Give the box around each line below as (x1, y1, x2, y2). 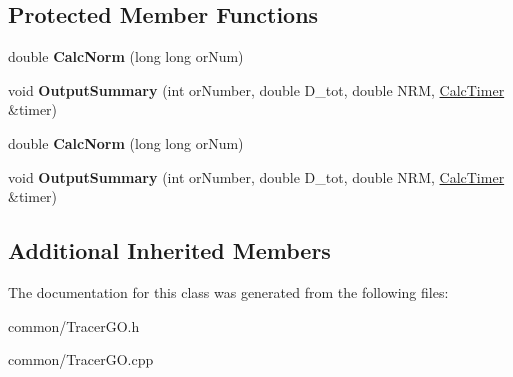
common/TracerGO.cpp (8, 349, 154, 370)
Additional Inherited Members (8, 235, 331, 266)
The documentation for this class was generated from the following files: (8, 281, 449, 302)
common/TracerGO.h (8, 315, 140, 336)
